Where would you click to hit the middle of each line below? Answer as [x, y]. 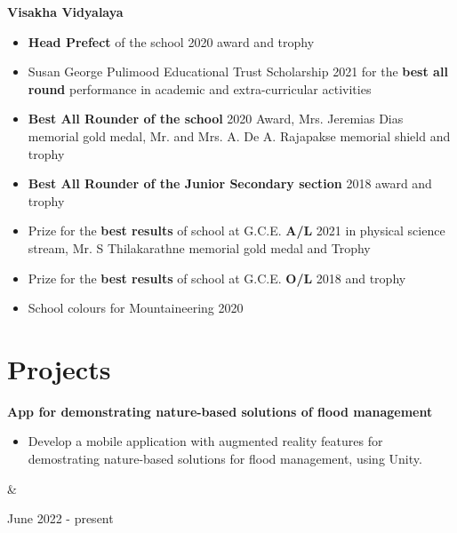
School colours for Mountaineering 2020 [136, 308]
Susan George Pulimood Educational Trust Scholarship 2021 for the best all [238, 72]
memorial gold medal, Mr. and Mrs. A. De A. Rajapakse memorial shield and [239, 135]
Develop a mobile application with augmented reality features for [205, 441]
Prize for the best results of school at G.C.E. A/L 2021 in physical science [237, 231]
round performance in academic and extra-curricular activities [200, 88]
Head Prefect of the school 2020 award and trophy [171, 41]
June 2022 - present [60, 518]
